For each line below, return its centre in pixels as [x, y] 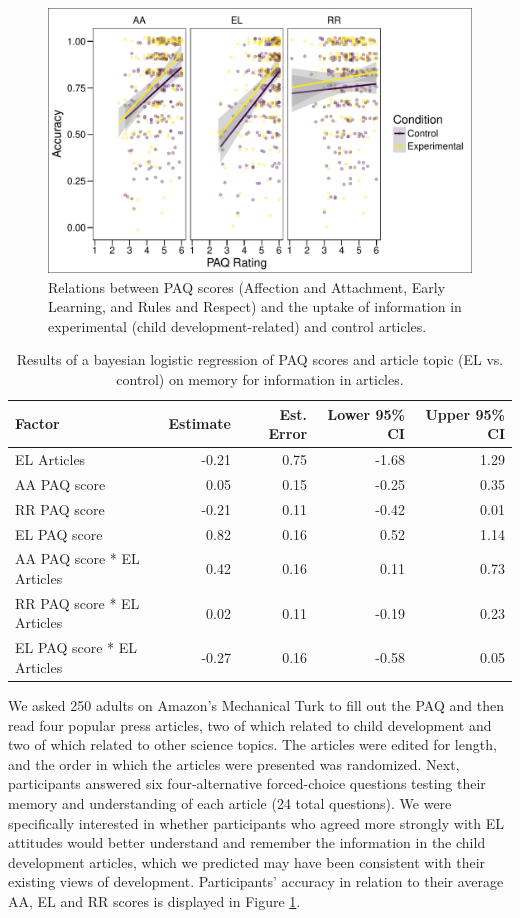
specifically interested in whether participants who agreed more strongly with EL [256, 822]
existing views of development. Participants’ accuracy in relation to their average [256, 881]
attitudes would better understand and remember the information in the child [247, 842]
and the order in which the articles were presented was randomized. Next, [234, 763]
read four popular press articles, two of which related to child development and [250, 724]
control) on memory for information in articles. [260, 378]
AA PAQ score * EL [77, 558]
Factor [37, 423]
